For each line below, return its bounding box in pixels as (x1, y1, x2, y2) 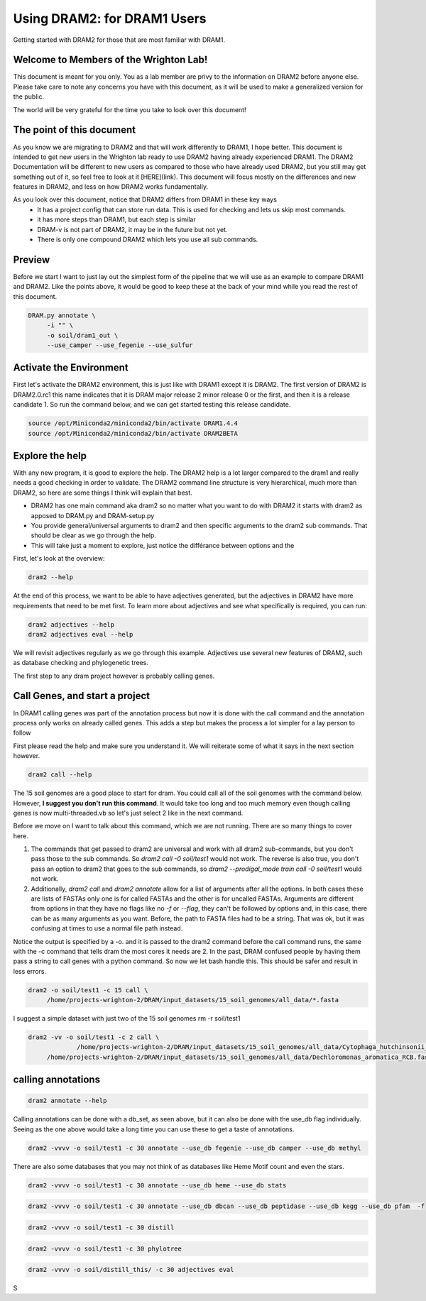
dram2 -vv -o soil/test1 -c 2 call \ (28, 1033, 160, 1041)
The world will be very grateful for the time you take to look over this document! (13, 105, 246, 114)
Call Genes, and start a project (13, 690, 151, 702)
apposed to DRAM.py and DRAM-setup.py (31, 511, 155, 520)
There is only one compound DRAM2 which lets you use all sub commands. (37, 235, 258, 244)
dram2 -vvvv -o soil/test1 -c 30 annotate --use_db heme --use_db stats (28, 1181, 287, 1189)
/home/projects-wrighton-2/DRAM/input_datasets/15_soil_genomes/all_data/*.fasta (46, 996, 339, 1004)
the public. (13, 92, 45, 101)
